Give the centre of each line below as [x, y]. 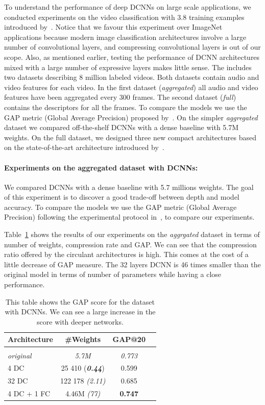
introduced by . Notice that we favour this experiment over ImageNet [113, 27]
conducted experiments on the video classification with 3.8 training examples [124, 17]
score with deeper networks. [80, 321]
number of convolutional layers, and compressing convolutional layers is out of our [132, 47]
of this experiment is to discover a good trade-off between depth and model [122, 197]
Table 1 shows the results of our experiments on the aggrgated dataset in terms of [132, 234]
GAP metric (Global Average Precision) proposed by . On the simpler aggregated [131, 117]
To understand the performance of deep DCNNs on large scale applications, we [128, 7]
